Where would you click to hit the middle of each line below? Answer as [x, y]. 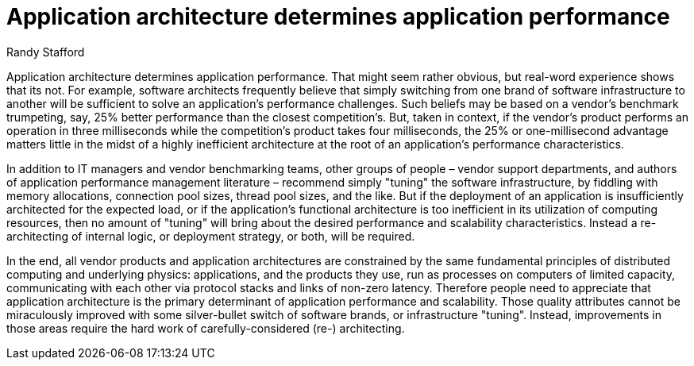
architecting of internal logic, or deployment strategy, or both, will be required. [211, 236]
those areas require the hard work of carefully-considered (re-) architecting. [206, 328]
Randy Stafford [46, 52]
